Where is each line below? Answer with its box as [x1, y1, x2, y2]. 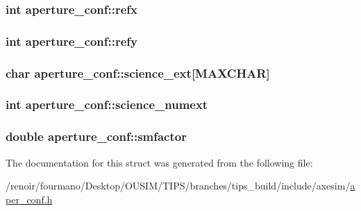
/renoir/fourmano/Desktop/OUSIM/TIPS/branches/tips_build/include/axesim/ [6, 178, 351, 193]
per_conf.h [6, 192, 53, 206]
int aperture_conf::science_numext [6, 96, 208, 113]
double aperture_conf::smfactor [6, 128, 187, 145]
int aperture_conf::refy [6, 32, 138, 49]
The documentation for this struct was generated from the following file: [6, 155, 313, 169]
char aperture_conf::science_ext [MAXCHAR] [6, 64, 270, 81]
